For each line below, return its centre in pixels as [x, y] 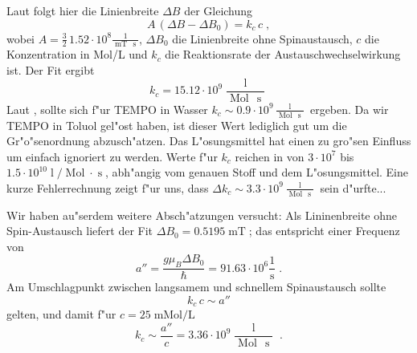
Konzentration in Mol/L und [77, 54]
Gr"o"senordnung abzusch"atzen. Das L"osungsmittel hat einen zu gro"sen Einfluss [209, 141]
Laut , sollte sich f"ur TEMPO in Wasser [107, 109]
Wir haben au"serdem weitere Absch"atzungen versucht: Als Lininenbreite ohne [202, 215]
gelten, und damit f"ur [61, 314]
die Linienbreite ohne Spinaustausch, [262, 38]
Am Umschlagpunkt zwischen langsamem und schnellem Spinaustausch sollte [196, 287]
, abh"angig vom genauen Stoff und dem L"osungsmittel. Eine [257, 172]
